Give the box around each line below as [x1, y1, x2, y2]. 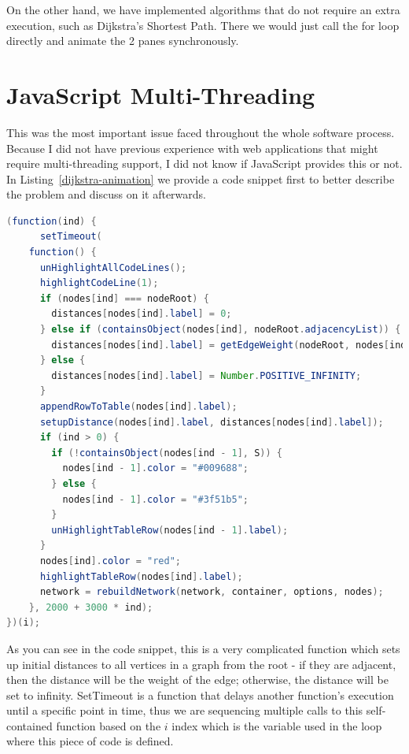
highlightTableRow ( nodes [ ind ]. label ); [39, 570, 243, 582]
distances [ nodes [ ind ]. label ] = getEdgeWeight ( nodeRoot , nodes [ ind [51, 339, 407, 351]
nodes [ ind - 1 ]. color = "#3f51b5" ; [62, 493, 249, 505]
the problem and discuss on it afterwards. [6, 186, 206, 202]
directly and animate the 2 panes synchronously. [6, 32, 239, 49]
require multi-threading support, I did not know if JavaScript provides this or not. [6, 155, 403, 172]
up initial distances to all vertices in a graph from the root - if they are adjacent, [6, 656, 396, 672]
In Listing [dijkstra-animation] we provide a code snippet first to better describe [6, 170, 395, 187]
